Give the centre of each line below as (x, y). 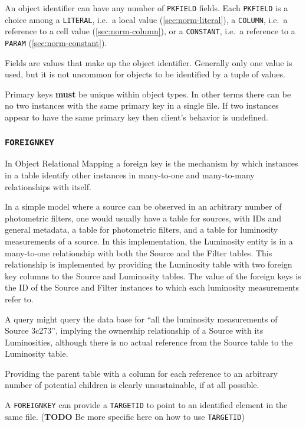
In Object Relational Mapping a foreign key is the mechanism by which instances (152, 163)
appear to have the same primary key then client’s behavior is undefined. (136, 117)
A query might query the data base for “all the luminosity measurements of (141, 319)
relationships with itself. (48, 186)
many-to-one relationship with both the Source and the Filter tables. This (139, 252)
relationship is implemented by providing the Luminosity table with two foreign (149, 264)
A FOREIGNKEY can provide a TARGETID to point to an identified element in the (146, 405)
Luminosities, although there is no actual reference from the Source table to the (149, 342)
